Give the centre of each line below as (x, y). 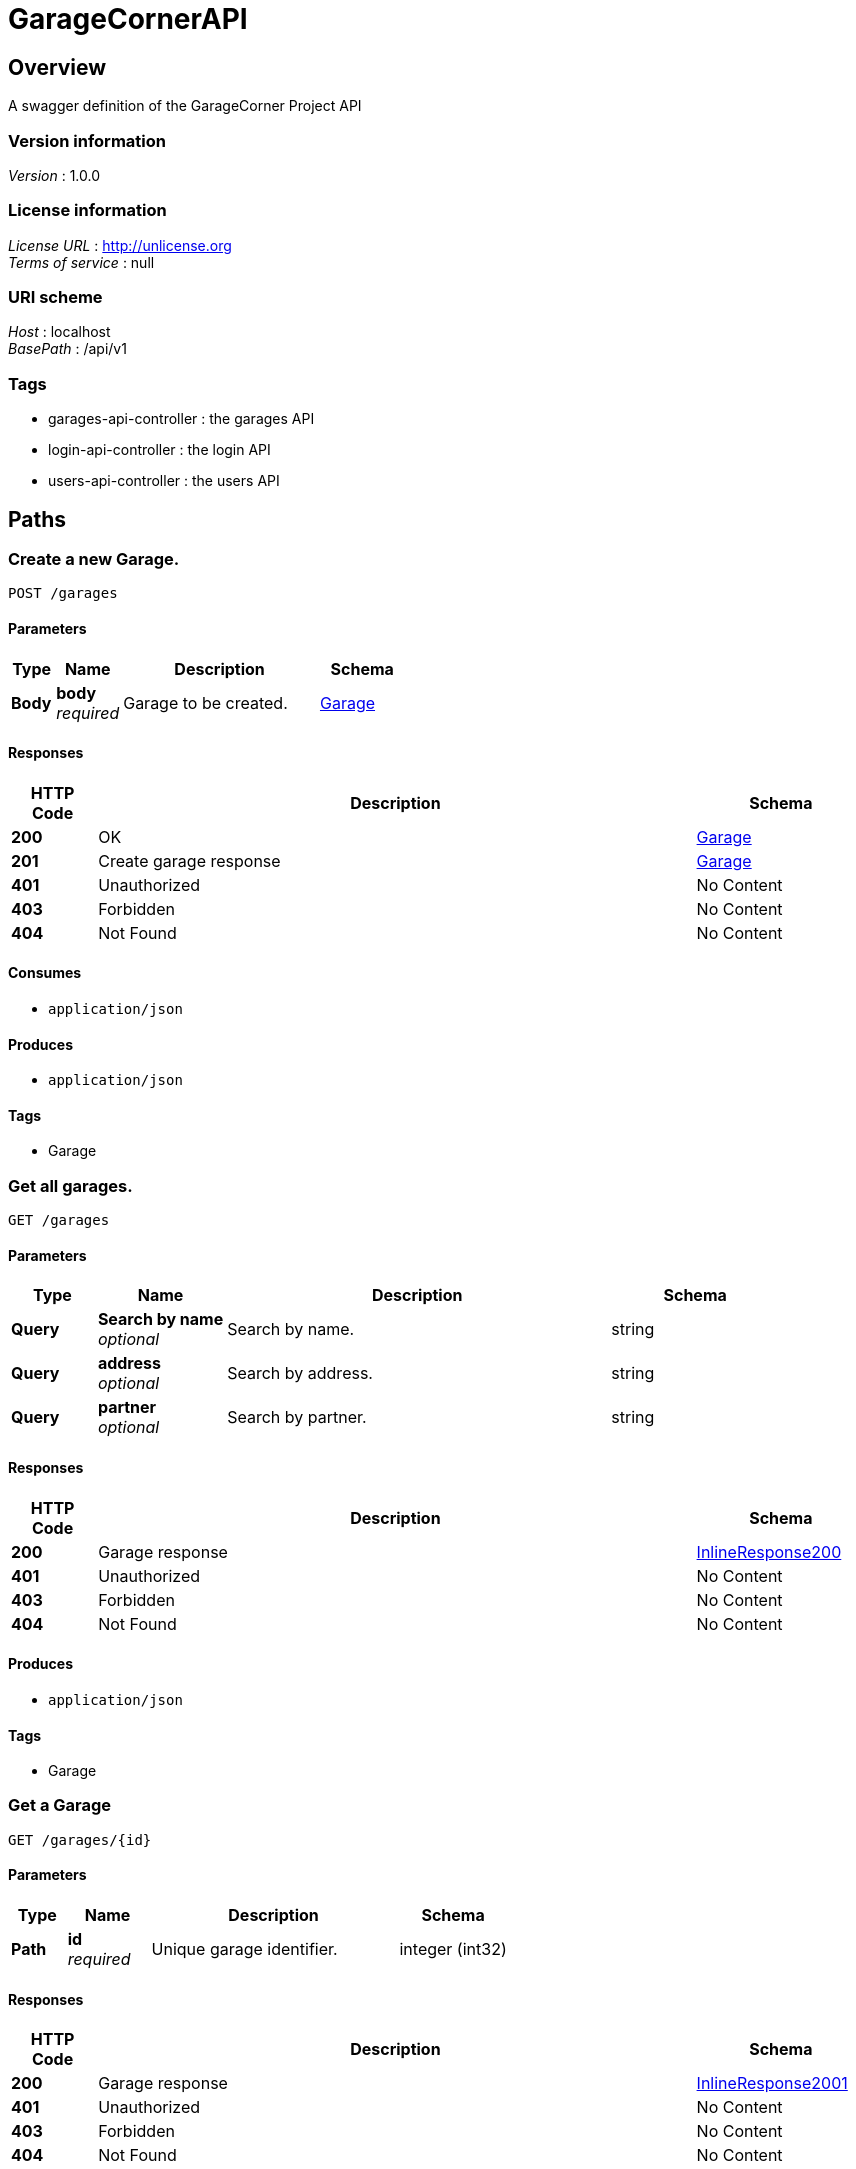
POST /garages (63, 593)
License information (87, 210)
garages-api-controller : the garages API (181, 419)
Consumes (45, 973)
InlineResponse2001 (772, 2083)
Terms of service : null (81, 262)
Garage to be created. (205, 702)
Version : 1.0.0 (54, 175)
